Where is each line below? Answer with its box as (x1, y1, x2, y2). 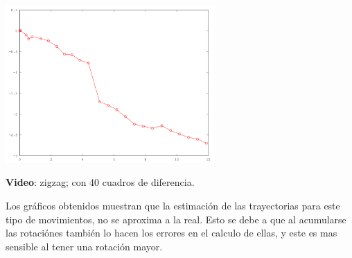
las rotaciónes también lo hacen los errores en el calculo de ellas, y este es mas (6, 225, 337, 240)
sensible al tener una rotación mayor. (6, 239, 163, 253)
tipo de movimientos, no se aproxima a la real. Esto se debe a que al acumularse (6, 212, 346, 226)
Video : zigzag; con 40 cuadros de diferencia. (6, 175, 195, 189)
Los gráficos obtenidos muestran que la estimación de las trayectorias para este (6, 198, 340, 212)
